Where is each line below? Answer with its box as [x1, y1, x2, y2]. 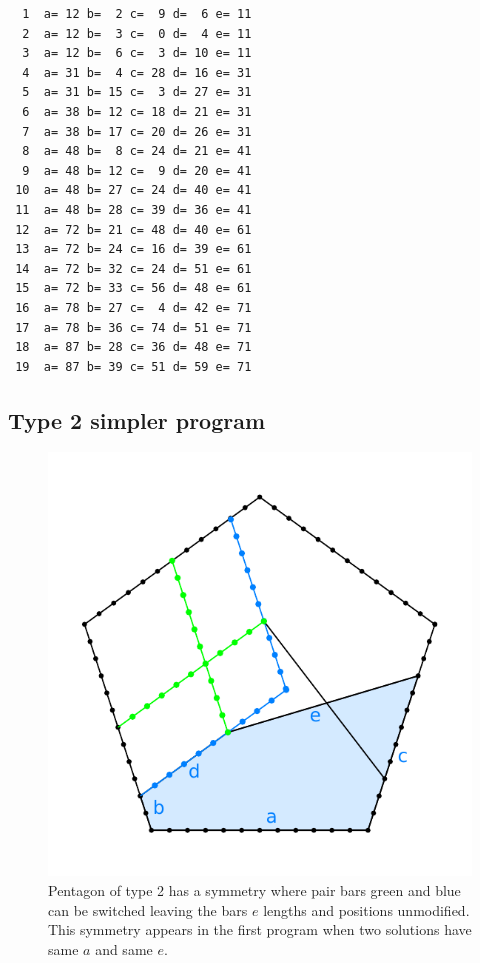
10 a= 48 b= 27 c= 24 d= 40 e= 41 [15, 183, 252, 198]
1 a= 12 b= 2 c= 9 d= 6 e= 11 [22, 7, 252, 21]
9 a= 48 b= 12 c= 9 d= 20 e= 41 [22, 163, 252, 178]
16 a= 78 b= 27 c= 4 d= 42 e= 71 [15, 300, 252, 315]
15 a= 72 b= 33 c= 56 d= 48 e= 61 [15, 281, 252, 296]
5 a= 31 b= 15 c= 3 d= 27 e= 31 [22, 85, 252, 100]
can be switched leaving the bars [48, 899, 248, 920]
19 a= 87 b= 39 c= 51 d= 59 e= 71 [15, 359, 252, 374]
